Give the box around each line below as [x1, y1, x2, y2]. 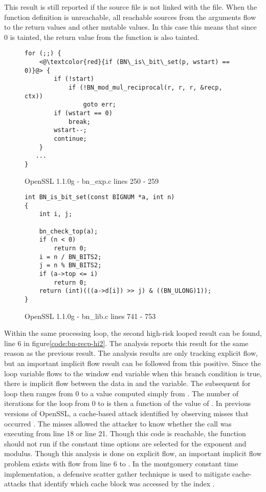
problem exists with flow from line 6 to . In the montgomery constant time [4, 458, 238, 468]
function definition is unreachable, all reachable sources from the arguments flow [4, 11, 256, 22]
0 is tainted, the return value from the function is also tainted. [4, 31, 199, 42]
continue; [54, 135, 87, 142]
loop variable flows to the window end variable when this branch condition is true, [4, 368, 262, 378]
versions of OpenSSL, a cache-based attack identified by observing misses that [4, 408, 249, 419]
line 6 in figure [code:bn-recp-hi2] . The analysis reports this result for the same [4, 337, 249, 348]
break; [68, 118, 91, 125]
